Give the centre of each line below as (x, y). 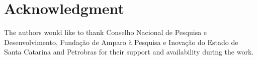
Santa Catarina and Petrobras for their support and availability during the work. (129, 52)
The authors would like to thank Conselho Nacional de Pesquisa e (106, 32)
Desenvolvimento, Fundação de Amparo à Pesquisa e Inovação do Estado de (121, 42)
